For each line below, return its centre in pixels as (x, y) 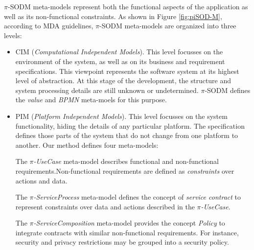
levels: (13, 35)
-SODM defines (228, 90)
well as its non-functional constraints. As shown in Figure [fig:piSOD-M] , (113, 16)
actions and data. (41, 180)
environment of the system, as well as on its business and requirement (120, 61)
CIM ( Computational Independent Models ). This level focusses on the (119, 52)
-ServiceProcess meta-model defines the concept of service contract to (137, 197)
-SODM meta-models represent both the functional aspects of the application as (128, 6)
